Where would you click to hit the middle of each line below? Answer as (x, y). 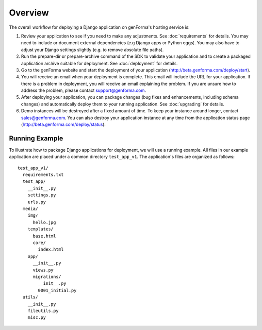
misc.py (37, 318)
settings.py (42, 195)
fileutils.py (43, 311)
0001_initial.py (57, 290)
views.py (43, 270)
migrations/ (47, 277)
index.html (51, 250)
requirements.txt (43, 175)
